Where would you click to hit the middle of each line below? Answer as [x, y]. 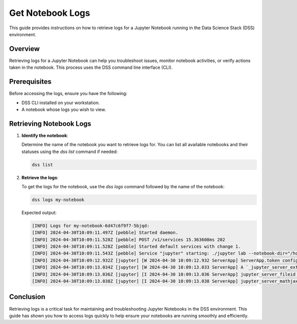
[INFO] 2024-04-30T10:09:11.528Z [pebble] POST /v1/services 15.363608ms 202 [128, 240]
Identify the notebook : [45, 135]
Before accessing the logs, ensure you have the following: [68, 94]
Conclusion [27, 297]
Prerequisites [30, 82]
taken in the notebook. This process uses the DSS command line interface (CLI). [91, 67]
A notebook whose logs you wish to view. [64, 109]
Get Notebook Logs [49, 13]
